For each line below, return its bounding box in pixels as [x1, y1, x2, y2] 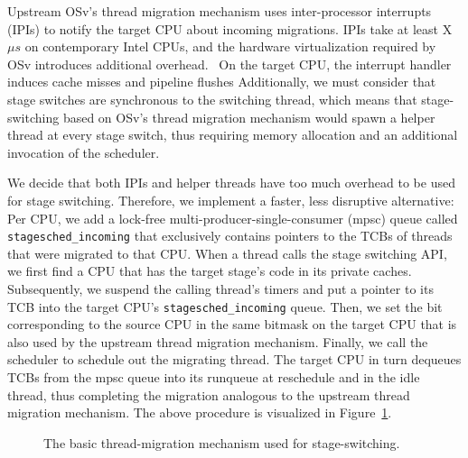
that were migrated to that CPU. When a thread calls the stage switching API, [7, 243, 447, 262]
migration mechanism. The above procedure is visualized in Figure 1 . [7, 403, 392, 422]
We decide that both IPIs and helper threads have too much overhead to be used [7, 173, 455, 192]
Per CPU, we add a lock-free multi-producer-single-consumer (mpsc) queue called [7, 208, 458, 227]
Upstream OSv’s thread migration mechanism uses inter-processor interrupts [7, 2, 432, 20]
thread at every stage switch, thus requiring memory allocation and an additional [7, 125, 458, 144]
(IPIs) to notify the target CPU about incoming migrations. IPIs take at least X [7, 19, 453, 38]
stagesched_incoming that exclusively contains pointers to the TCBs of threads [7, 226, 453, 245]
